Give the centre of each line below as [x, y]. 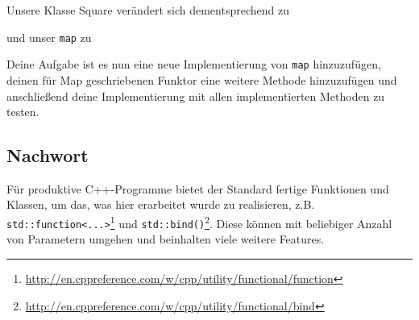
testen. [23, 112]
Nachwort [48, 155]
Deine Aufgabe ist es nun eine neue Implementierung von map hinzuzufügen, [194, 64]
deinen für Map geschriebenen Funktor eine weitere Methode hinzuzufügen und [202, 79]
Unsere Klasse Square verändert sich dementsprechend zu [148, 10]
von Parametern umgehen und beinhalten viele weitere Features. [166, 239]
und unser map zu [49, 37]
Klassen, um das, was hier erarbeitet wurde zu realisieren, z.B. [161, 204]
